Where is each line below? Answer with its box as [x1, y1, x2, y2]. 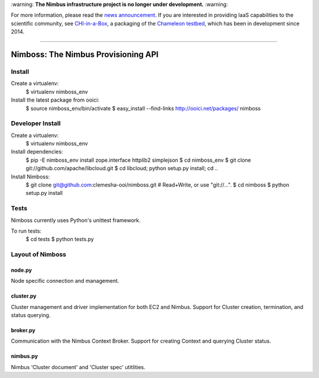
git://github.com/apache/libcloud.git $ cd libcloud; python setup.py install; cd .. [25, 165, 219, 172]
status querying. [11, 312, 51, 319]
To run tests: [11, 227, 41, 234]
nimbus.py [11, 353, 38, 360]
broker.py [11, 327, 35, 334]
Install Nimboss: [11, 173, 50, 180]
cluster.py [11, 292, 37, 299]
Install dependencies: [11, 148, 63, 155]
